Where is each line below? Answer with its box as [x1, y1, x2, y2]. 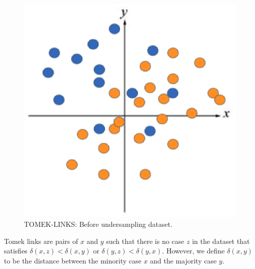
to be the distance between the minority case [4, 255, 141, 265]
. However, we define [162, 245, 225, 256]
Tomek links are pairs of [4, 235, 78, 246]
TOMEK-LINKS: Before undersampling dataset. [24, 219, 172, 229]
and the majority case [150, 255, 217, 265]
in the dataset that [192, 235, 250, 246]
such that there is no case [106, 235, 184, 246]
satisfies [4, 245, 27, 256]
